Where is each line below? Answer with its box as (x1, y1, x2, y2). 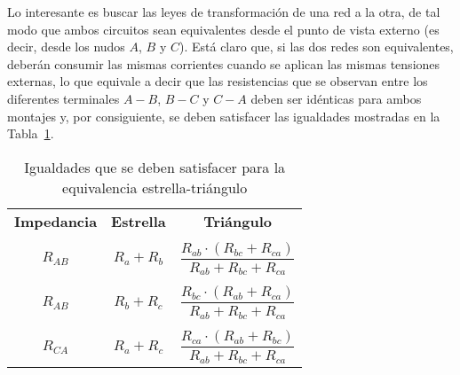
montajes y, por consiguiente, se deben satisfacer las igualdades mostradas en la (7, 106, 440, 125)
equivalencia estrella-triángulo (62, 176, 248, 198)
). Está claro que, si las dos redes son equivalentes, (178, 37, 454, 56)
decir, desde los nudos (7, 37, 125, 56)
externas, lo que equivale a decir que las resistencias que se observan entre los (7, 72, 428, 90)
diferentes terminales (7, 89, 120, 107)
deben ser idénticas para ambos (250, 89, 422, 107)
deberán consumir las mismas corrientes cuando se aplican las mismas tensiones (7, 54, 440, 73)
